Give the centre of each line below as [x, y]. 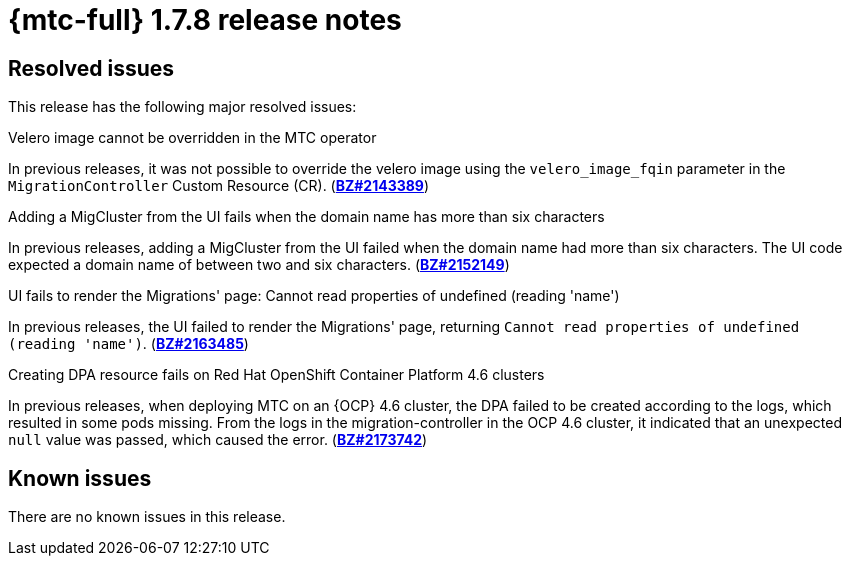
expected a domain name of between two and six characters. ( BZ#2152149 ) [259, 265]
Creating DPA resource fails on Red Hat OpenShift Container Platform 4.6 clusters [276, 375]
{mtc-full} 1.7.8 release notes [205, 20]
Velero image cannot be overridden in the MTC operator [192, 138]
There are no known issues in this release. [147, 517]
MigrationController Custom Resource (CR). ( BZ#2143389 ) [219, 186]
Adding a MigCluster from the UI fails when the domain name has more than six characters [306, 217]
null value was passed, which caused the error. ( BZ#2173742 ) [218, 440]
